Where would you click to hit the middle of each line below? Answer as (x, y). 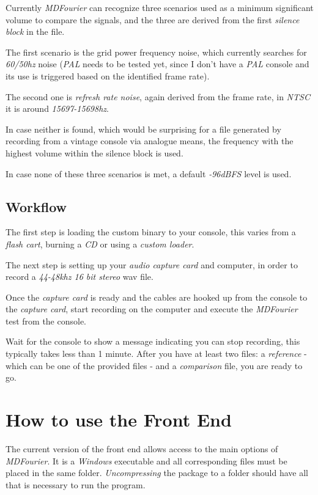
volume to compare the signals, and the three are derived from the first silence (153, 19)
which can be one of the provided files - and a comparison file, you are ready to (154, 365)
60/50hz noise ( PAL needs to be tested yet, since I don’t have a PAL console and (157, 64)
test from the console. (46, 321)
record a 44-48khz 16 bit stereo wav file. (79, 277)
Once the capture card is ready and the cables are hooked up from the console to (157, 297)
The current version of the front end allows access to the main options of (142, 448)
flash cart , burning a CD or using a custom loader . (100, 244)
